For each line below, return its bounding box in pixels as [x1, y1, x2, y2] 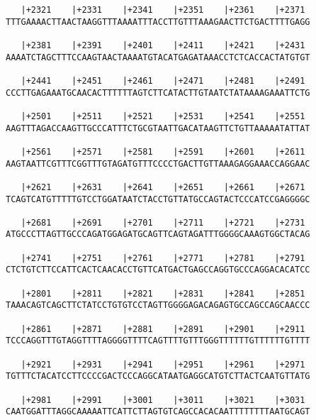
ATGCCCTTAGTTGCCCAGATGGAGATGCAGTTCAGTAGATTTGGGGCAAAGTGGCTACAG [6, 229, 310, 240]
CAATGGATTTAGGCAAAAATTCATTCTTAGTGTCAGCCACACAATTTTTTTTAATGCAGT [6, 407, 310, 417]
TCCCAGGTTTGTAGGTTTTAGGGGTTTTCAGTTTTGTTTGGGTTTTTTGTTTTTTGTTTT [6, 336, 310, 346]
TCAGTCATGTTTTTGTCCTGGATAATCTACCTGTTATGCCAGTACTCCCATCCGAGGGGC [6, 194, 310, 204]
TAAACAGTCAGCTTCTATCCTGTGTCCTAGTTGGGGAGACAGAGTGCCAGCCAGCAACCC [6, 300, 310, 311]
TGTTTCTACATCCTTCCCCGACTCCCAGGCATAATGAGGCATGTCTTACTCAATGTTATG [6, 371, 310, 382]
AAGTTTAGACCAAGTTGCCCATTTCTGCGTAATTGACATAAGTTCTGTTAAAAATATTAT [6, 123, 310, 133]
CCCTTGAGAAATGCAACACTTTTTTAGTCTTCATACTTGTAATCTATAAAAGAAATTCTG [6, 87, 310, 98]
